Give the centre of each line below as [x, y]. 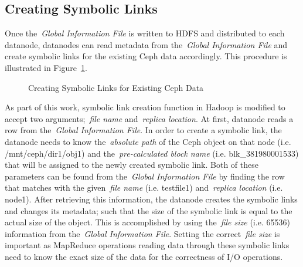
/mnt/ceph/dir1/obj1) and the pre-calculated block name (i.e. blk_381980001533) [152, 153]
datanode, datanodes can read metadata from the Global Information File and [146, 44]
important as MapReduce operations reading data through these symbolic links [147, 245]
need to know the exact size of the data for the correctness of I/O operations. [144, 256]
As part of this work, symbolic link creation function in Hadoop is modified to [145, 107]
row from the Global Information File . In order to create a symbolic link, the [143, 130]
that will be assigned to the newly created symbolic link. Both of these [132, 165]
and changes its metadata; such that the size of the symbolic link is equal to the [149, 210]
